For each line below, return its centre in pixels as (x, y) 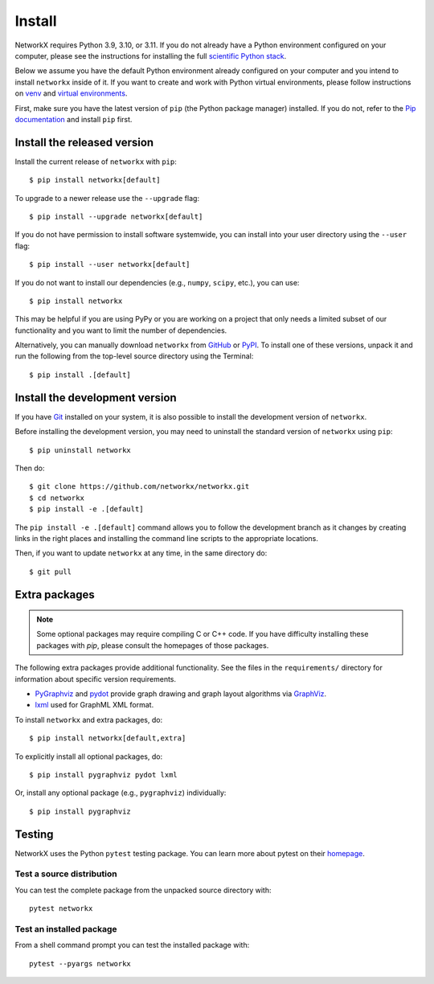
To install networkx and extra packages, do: (89, 720)
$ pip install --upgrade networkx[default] (116, 216)
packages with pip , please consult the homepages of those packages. (153, 645)
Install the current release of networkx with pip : (96, 162)
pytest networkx (61, 909)
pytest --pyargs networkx (80, 963)
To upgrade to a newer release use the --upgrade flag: (107, 198)
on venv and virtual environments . (71, 93)
